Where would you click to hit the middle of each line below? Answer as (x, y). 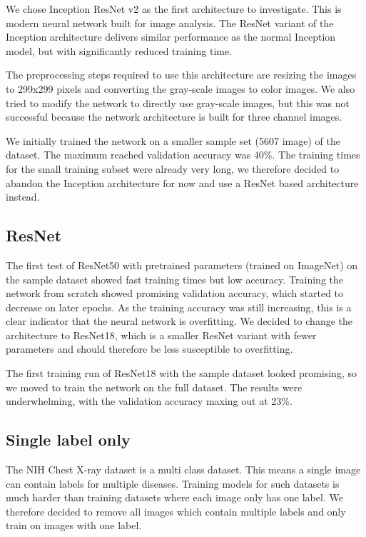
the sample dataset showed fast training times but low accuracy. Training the (174, 279)
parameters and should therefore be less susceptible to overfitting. (149, 349)
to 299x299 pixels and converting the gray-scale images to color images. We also (181, 88)
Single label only (68, 440)
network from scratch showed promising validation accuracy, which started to (175, 293)
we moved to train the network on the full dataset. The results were (154, 387)
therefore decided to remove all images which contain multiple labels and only (176, 511)
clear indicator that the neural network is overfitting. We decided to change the (179, 321)
